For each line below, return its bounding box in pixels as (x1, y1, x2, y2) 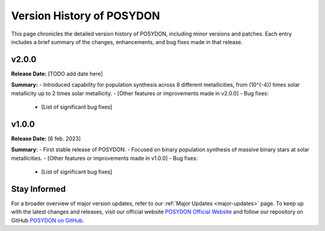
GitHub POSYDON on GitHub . (11, 217, 84, 224)
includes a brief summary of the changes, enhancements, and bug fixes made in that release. (11, 38, 243, 45)
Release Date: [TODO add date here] (11, 70, 104, 77)
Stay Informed (11, 184, 66, 194)
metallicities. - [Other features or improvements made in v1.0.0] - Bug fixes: (11, 154, 198, 162)
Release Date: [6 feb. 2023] (11, 134, 81, 142)
